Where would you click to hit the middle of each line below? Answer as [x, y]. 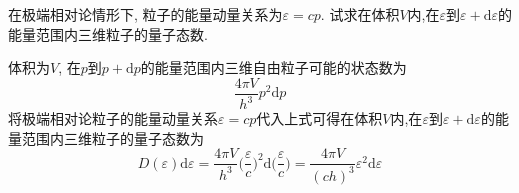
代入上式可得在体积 [319, 118]
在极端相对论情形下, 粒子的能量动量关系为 [145, 14]
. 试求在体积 [360, 14]
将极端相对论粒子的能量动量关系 [113, 118]
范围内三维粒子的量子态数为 [112, 137]
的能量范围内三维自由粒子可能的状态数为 [273, 67]
